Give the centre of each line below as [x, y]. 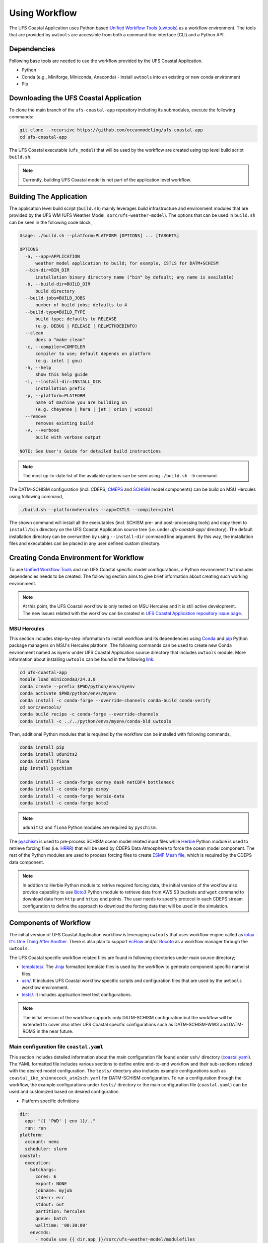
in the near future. [55, 1031]
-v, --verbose [42, 430]
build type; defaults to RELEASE [76, 319]
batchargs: [43, 1169]
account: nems [42, 1142]
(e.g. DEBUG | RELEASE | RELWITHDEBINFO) [86, 326]
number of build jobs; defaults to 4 [81, 305]
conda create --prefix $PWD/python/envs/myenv [77, 686]
